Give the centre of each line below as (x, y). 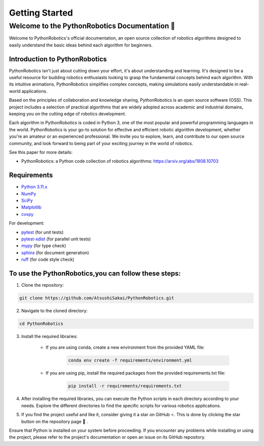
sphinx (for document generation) (55, 253)
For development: (27, 223)
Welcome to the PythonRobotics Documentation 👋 (92, 26)
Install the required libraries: (49, 337)
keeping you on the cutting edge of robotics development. (68, 114)
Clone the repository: (43, 285)
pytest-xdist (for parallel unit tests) (56, 239)
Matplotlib (31, 207)
